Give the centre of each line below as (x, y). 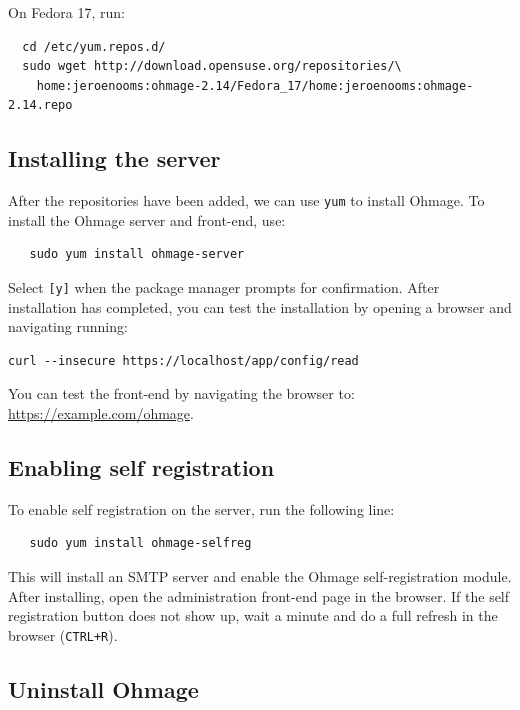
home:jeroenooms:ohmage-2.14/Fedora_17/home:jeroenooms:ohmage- (255, 85)
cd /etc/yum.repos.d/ (94, 46)
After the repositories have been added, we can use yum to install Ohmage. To (246, 200)
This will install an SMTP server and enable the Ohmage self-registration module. (260, 576)
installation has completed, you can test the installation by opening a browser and (260, 306)
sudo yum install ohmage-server (137, 254)
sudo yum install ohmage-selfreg (140, 543)
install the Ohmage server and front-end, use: (147, 219)
